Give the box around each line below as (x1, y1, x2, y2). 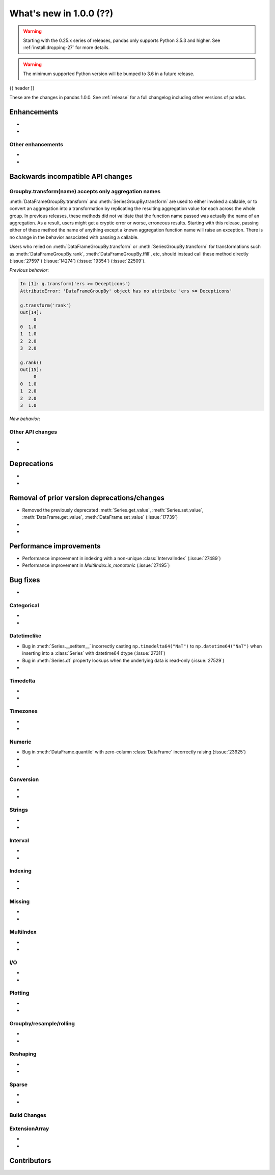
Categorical (9, 602, 39, 609)
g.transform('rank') (20, 302, 71, 308)
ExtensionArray (9, 1125, 49, 1132)
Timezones (9, 708, 38, 715)
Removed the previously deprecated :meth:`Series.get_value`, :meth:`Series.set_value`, (22, 506, 204, 513)
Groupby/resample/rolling (9, 1020, 75, 1027)
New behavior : (9, 416, 41, 422)
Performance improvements (9, 542, 101, 550)
